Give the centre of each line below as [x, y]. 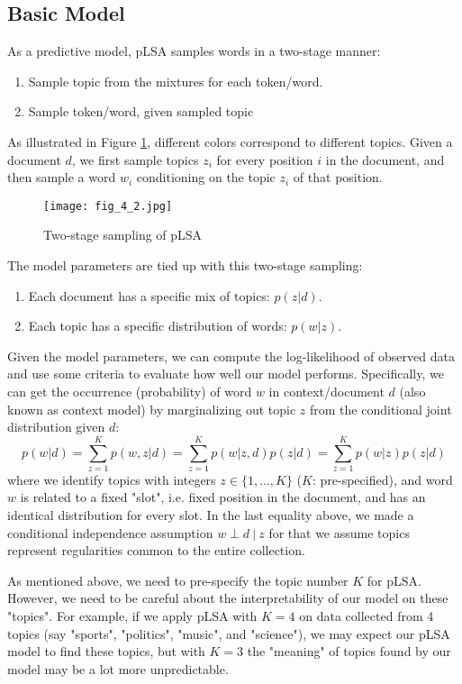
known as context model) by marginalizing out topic [152, 409]
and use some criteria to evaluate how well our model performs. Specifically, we [226, 374]
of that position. [338, 177]
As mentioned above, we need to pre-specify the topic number [178, 580]
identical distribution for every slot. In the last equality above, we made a [211, 515]
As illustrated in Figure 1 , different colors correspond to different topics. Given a [230, 141]
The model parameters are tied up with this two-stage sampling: [185, 265]
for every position [265, 159]
